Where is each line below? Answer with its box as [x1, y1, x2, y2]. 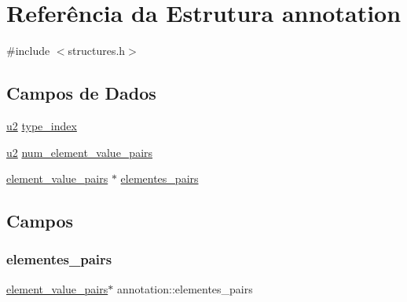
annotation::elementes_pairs [116, 280, 253, 297]
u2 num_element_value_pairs [6, 144, 153, 160]
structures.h [68, 42, 126, 59]
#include [6, 42, 50, 59]
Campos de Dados [6, 81, 156, 105]
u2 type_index [6, 117, 77, 133]
